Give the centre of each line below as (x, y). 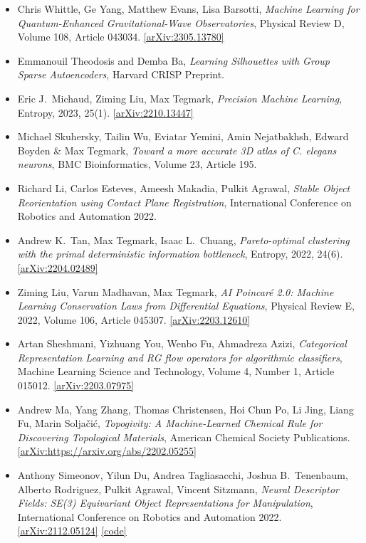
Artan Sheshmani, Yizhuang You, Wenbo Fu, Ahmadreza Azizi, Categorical (182, 343)
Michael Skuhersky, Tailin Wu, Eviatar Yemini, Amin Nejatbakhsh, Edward (183, 136)
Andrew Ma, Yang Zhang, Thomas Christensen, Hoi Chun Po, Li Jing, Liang (185, 409)
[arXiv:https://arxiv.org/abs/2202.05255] (107, 451)
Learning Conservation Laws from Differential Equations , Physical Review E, (186, 306)
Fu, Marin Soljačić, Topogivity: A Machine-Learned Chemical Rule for (170, 423)
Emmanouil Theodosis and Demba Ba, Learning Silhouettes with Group (173, 60)
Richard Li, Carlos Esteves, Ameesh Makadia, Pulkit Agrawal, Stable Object (184, 188)
